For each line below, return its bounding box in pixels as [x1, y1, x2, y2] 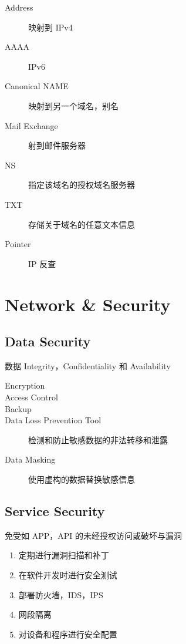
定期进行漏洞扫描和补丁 [18, 549, 109, 561]
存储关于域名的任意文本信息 [28, 218, 135, 230]
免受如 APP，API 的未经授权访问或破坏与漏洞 [5, 529, 182, 541]
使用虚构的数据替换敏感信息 [28, 473, 135, 485]
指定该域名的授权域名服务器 [28, 178, 135, 191]
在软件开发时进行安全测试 [18, 569, 117, 581]
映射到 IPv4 [28, 21, 73, 33]
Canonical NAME [5, 80, 69, 92]
